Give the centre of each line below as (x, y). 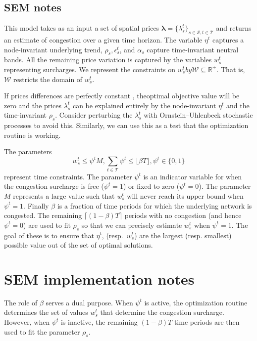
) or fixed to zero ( (151, 186)
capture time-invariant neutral (193, 49)
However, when (27, 322)
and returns (234, 28)
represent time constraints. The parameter (68, 176)
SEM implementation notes (99, 278)
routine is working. (32, 135)
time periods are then (207, 322)
